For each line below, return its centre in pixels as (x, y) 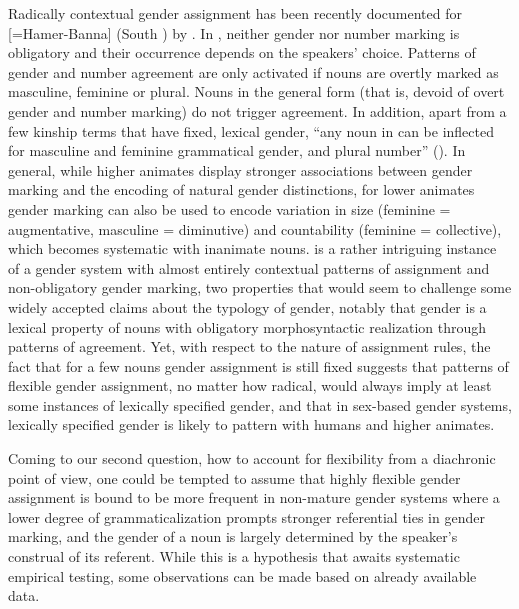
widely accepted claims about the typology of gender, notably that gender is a (247, 306)
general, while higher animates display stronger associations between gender (240, 169)
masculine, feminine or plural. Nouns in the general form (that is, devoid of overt (256, 91)
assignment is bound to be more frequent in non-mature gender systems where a (254, 497)
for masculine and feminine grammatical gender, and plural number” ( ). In (237, 150)
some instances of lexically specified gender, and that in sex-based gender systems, (260, 404)
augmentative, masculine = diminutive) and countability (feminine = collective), (255, 228)
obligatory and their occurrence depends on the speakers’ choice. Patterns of (242, 52)
